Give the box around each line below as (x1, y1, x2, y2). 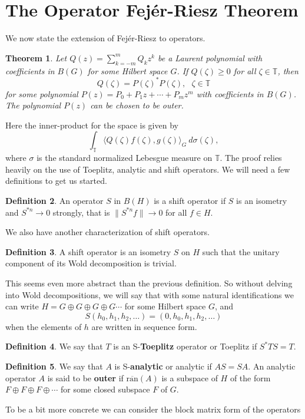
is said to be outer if (47, 371, 124, 384)
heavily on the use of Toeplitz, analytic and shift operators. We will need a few (5, 163, 290, 175)
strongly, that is (52, 206, 110, 218)
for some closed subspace (60, 383, 150, 395)
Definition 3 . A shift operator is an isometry (5, 245, 171, 258)
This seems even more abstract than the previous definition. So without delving (5, 276, 293, 289)
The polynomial (5, 99, 61, 111)
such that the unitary (202, 245, 280, 258)
